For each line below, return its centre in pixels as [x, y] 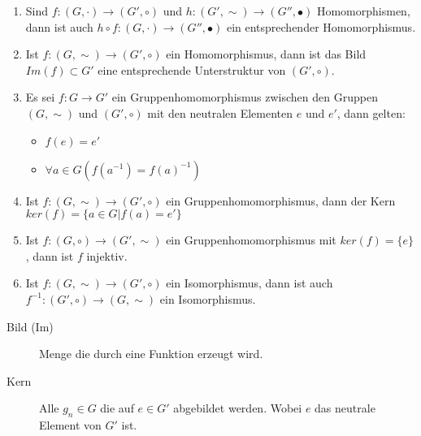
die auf [117, 408]
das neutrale [345, 408]
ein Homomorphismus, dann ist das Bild [266, 54]
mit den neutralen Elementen [220, 112]
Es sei [40, 97]
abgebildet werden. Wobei [238, 408]
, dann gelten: [371, 112]
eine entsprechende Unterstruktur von [192, 69]
